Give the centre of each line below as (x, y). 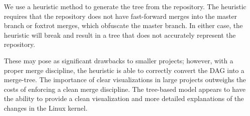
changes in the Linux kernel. (46, 108)
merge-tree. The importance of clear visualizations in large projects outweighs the (125, 80)
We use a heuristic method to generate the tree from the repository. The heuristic (125, 6)
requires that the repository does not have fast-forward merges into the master (121, 16)
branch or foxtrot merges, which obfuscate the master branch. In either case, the (123, 25)
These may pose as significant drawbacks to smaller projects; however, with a (119, 60)
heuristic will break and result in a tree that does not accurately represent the (120, 35)
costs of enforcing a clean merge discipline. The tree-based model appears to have (125, 89)
